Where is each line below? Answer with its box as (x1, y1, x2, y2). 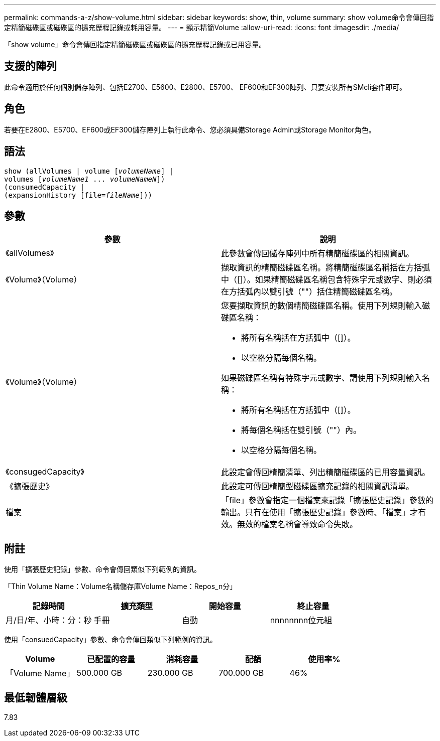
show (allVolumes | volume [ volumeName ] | (4, 167, 174, 175)
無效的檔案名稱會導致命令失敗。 (237, 519, 358, 530)
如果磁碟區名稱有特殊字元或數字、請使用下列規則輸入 (221, 373, 422, 383)
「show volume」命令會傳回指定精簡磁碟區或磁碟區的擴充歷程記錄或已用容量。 (4, 40, 266, 49)
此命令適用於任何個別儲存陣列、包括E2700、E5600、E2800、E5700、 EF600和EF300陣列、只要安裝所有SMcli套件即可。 (4, 82, 407, 91)
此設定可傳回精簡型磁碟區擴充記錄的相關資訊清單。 (221, 481, 414, 492)
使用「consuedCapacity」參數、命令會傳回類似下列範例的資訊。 (4, 635, 217, 644)
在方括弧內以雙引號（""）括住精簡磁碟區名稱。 (221, 286, 397, 297)
